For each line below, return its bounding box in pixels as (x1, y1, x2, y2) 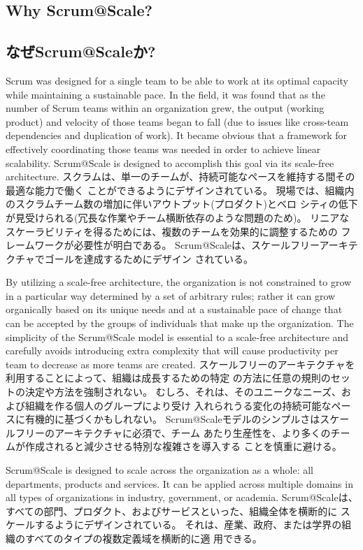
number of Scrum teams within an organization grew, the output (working (6, 101, 325, 115)
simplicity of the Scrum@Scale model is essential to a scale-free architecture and (6, 329, 349, 344)
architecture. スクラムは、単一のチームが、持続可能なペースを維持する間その (6, 169, 355, 184)
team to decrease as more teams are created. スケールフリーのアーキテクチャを (6, 356, 355, 371)
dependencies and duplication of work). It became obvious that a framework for (6, 128, 347, 143)
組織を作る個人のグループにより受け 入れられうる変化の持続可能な (24, 398, 332, 412)
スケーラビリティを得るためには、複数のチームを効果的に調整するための (6, 224, 338, 238)
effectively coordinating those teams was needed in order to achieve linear (6, 141, 321, 156)
